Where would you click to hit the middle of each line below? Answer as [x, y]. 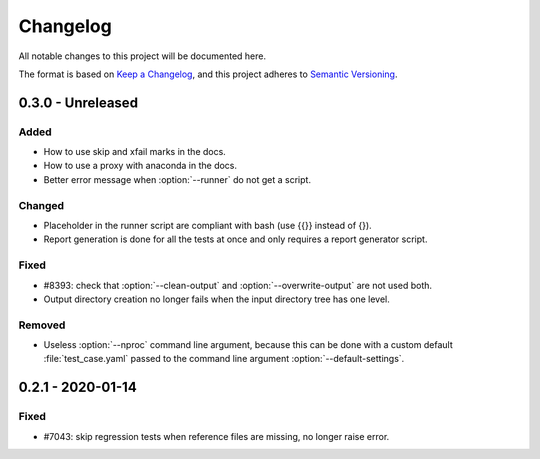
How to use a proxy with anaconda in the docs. [140, 166]
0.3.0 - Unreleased [78, 102]
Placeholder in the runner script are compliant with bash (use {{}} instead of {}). [207, 226]
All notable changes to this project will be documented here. [142, 56]
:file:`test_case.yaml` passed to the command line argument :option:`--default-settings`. [224, 359]
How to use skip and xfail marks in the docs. [135, 152]
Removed [42, 325]
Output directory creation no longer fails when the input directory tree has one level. [216, 299]
